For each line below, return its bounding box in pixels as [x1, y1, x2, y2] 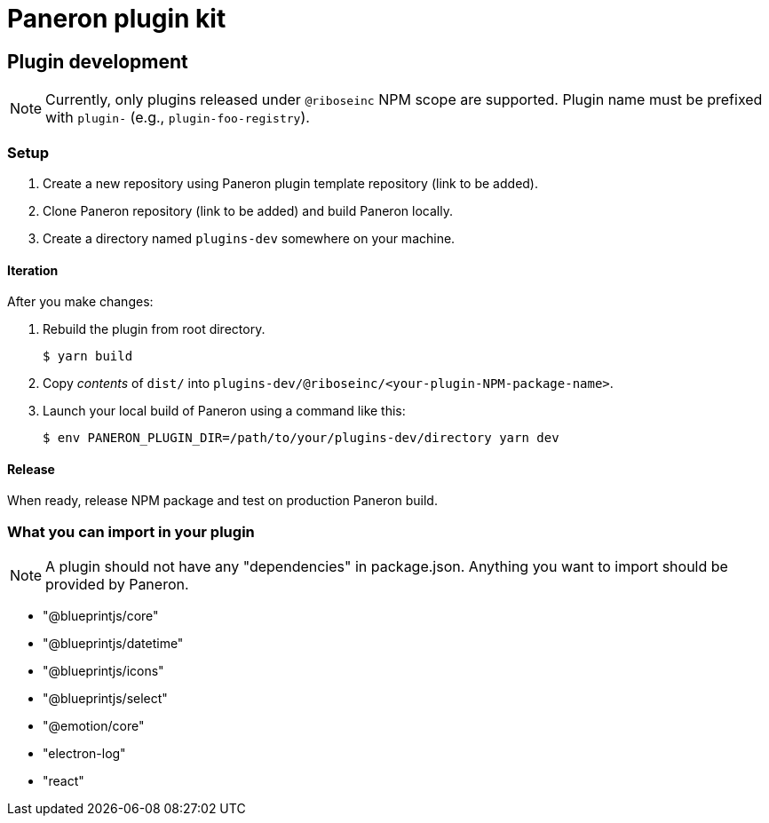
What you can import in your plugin [7, 522, 255, 541]
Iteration [7, 262, 59, 278]
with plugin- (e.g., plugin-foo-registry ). [45, 108, 310, 127]
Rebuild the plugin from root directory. [43, 321, 266, 337]
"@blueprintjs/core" [43, 608, 159, 624]
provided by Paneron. [45, 575, 189, 594]
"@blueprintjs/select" [43, 691, 168, 707]
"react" [43, 773, 84, 789]
